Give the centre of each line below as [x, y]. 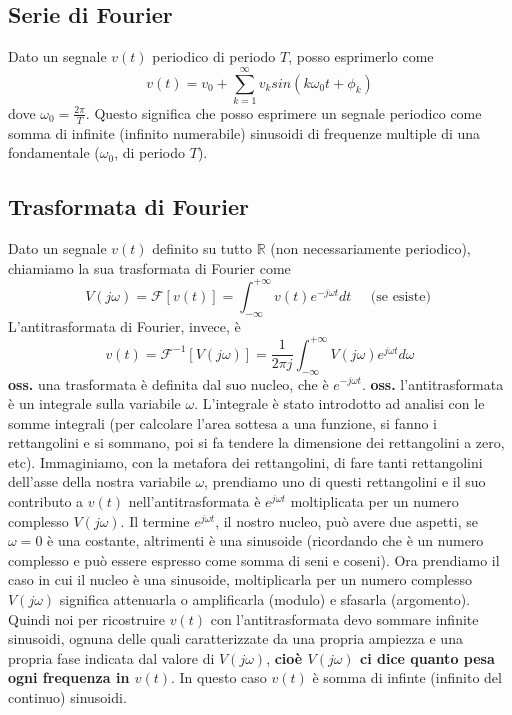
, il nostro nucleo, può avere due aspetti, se [346, 520]
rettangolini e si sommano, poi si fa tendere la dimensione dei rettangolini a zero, [256, 442]
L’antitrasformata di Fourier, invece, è [124, 325]
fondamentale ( [54, 152]
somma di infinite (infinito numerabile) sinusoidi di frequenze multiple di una [244, 132]
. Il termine [155, 520]
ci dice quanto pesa [427, 657]
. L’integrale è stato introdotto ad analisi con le [339, 403]
